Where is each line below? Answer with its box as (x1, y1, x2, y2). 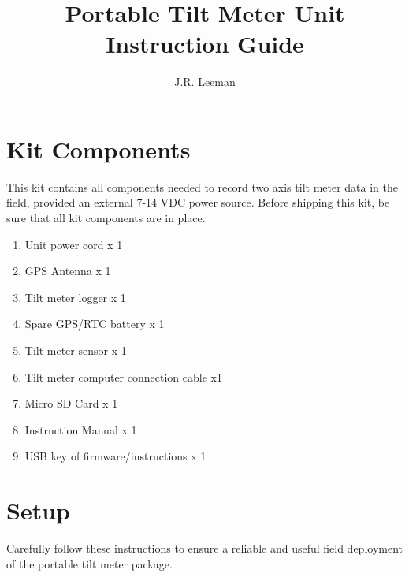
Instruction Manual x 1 (24, 421, 137, 437)
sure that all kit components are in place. (6, 210, 206, 226)
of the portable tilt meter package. (6, 555, 173, 571)
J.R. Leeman (174, 73, 236, 90)
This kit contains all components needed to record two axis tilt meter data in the (6, 178, 398, 195)
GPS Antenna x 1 (24, 262, 111, 279)
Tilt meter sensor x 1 (24, 342, 127, 358)
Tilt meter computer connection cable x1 (24, 368, 222, 385)
